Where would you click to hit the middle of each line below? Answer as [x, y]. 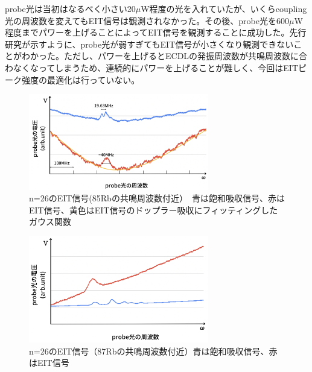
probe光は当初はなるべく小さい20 [70, 8]
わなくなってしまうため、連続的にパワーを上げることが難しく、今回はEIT [151, 67]
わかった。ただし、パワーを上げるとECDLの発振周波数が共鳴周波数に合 [164, 56]
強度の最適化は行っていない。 [81, 79]
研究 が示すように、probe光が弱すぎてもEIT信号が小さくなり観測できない [149, 44]
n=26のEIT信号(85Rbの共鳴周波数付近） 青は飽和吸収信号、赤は [157, 198]
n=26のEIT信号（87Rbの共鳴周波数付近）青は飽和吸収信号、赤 [153, 351]
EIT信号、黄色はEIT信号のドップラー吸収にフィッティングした [154, 210]
